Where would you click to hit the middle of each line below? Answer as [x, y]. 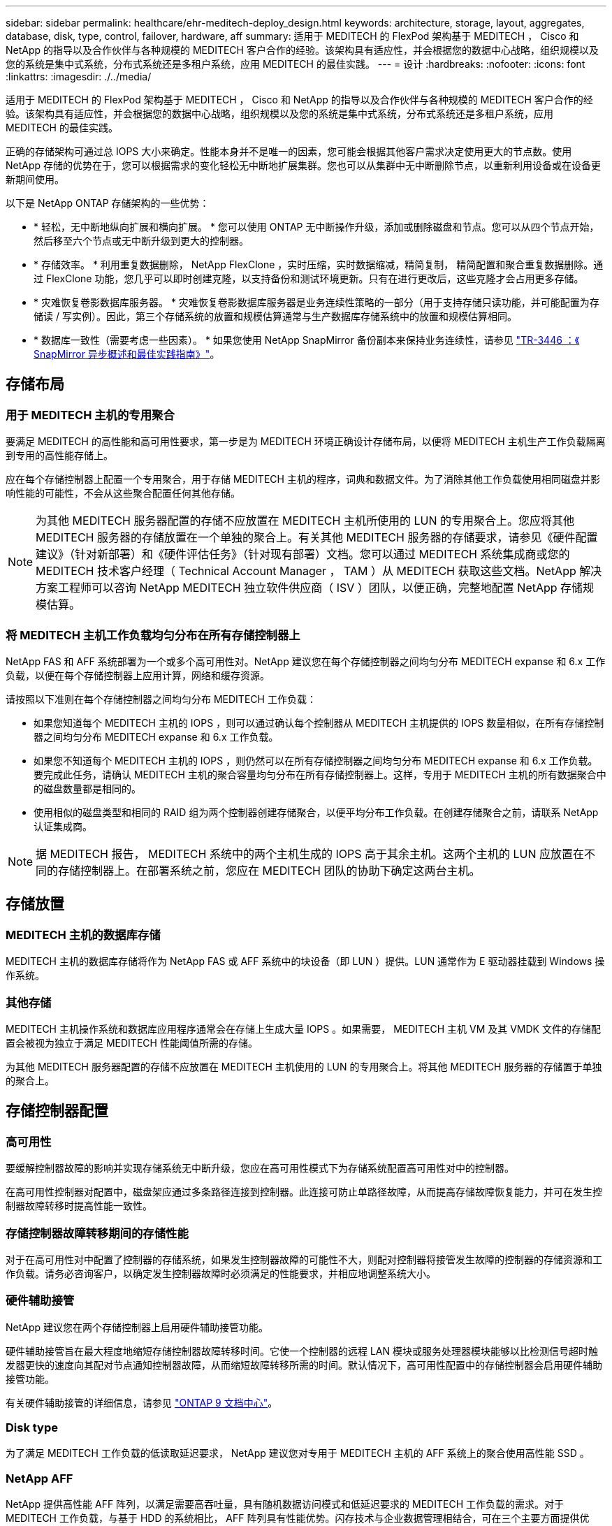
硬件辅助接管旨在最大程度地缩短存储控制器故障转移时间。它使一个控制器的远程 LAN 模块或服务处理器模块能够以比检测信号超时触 [302, 1351]
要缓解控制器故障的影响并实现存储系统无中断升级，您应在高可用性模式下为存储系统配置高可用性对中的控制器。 [260, 1168]
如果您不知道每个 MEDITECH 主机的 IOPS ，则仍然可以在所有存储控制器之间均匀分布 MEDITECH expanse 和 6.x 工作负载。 [316, 760]
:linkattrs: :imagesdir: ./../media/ [79, 77]
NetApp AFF [39, 1478]
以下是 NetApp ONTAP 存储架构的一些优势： [108, 203]
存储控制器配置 [57, 1111]
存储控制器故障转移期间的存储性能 [97, 1233]
